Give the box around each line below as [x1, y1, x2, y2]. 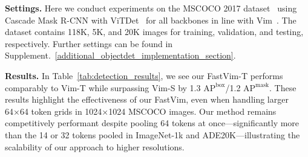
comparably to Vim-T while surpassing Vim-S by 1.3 [5, 81, 201, 94]
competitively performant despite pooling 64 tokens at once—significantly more [5, 117, 300, 129]
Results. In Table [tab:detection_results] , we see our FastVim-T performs [5, 69, 283, 82]
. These [269, 81, 297, 94]
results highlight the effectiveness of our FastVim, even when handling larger [5, 93, 289, 106]
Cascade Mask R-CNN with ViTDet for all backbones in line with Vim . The [5, 13, 297, 26]
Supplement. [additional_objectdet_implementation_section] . [5, 49, 236, 62]
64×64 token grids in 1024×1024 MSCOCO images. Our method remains [5, 104, 277, 117]
